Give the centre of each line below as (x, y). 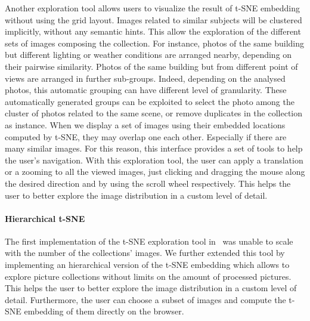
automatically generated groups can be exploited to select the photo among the (150, 101)
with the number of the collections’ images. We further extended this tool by (145, 253)
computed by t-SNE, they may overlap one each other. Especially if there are (146, 136)
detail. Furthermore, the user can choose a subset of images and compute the (145, 299)
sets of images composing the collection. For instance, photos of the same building (155, 43)
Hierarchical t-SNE (45, 218)
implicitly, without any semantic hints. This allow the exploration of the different (153, 31)
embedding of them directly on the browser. (104, 311)
